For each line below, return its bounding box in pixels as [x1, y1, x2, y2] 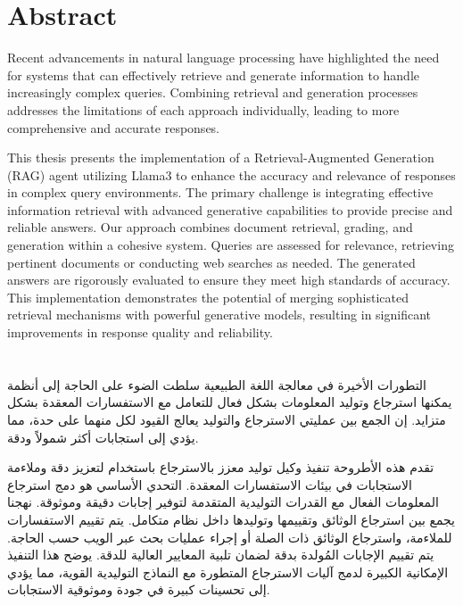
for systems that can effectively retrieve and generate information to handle [7, 65, 420, 84]
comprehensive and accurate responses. [7, 118, 220, 137]
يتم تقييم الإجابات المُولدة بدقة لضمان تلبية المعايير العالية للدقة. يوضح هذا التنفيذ [7, 545, 434, 564]
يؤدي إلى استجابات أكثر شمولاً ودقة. [7, 427, 199, 446]
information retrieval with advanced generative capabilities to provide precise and [7, 200, 453, 219]
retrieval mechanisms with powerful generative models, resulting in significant [7, 305, 432, 324]
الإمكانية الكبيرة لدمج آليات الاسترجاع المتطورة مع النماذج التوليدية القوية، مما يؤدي [7, 562, 449, 581]
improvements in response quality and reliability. [7, 323, 273, 342]
